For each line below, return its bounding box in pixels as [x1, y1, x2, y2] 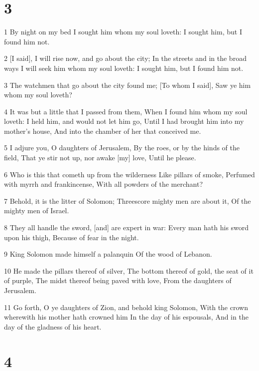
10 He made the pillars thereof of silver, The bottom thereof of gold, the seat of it [4, 265, 254, 276]
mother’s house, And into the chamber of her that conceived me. [4, 125, 201, 136]
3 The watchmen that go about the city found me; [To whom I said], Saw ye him [4, 79, 251, 90]
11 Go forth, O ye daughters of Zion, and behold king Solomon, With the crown [4, 302, 248, 312]
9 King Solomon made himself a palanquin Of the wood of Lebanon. [4, 249, 212, 259]
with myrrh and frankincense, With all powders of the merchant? [4, 179, 203, 189]
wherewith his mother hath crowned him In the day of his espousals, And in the [4, 312, 249, 322]
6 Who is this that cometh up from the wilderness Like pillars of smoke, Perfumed [4, 169, 255, 179]
